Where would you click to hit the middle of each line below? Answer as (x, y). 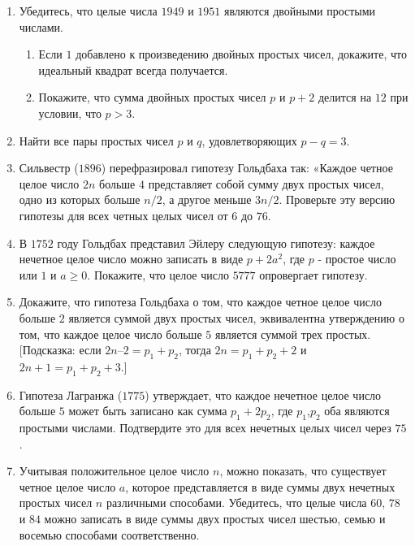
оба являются (357, 411)
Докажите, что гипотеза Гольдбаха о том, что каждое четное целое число (200, 302)
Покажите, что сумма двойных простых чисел (152, 97)
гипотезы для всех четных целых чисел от (123, 215)
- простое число (357, 259)
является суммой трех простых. (293, 334)
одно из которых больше (80, 199)
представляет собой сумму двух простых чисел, (266, 183)
